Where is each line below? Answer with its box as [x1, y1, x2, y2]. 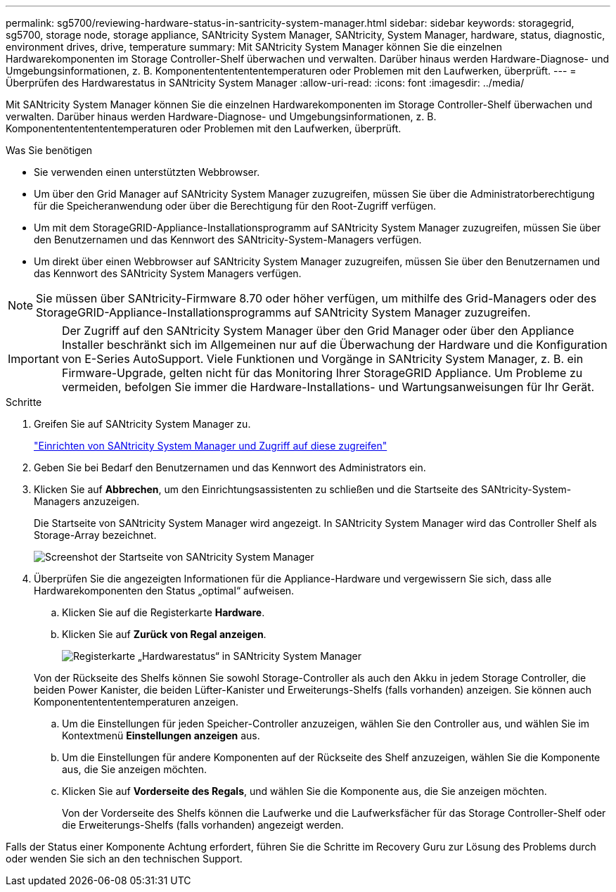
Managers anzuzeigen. [34, 495, 140, 507]
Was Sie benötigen [6, 144, 93, 156]
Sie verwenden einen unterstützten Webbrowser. [34, 166, 260, 178]
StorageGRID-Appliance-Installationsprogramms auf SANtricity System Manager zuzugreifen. [36, 305, 531, 319]
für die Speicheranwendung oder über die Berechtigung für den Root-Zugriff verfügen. [34, 200, 436, 212]
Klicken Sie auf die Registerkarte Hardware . [62, 606, 265, 618]
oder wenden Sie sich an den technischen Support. [6, 853, 243, 865]
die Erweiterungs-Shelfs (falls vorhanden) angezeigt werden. [62, 819, 344, 831]
